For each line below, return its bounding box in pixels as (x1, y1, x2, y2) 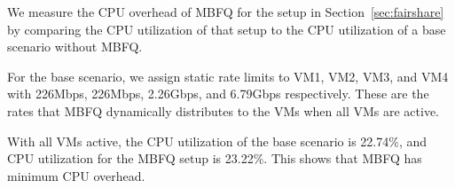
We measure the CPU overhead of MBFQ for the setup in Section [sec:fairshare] (7, 3, 444, 20)
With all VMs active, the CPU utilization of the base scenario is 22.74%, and (7, 131, 428, 150)
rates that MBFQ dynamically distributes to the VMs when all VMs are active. (7, 101, 439, 120)
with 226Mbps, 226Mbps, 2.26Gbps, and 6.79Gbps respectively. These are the (7, 84, 429, 103)
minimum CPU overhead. (7, 166, 145, 184)
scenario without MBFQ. (7, 37, 143, 56)
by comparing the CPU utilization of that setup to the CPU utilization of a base (7, 20, 446, 38)
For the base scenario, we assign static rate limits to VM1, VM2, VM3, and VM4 (7, 67, 449, 85)
